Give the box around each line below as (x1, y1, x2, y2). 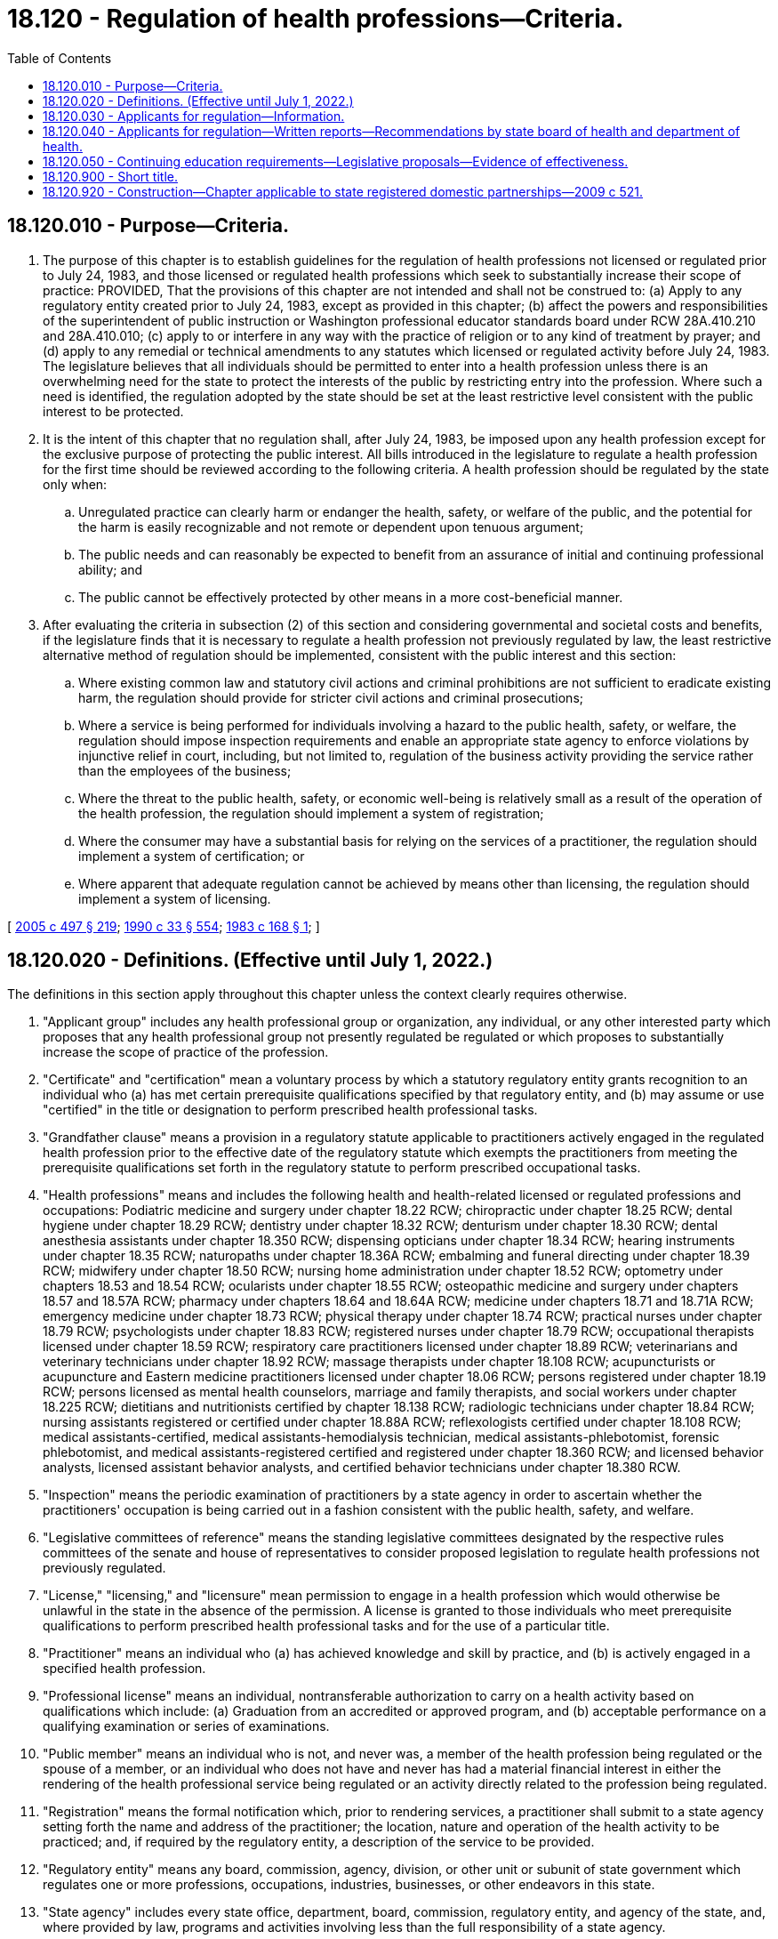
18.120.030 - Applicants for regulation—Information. (43, 108, 345, 124)
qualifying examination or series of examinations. (43, 1718, 330, 1734)
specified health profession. (43, 1661, 206, 1677)
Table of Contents (7, 50, 112, 66)
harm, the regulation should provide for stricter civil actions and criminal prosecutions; (78, 689, 584, 705)
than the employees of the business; (78, 762, 292, 778)
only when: (43, 476, 108, 492)
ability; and (78, 561, 143, 577)
